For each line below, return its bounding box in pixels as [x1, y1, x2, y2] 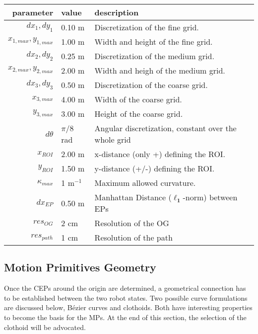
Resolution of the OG [94, 217, 169, 229]
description [94, 6, 139, 18]
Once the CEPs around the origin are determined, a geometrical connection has [4, 283, 246, 293]
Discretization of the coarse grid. [94, 79, 208, 90]
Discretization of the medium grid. [94, 50, 214, 62]
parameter [12, 6, 54, 18]
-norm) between [183, 191, 238, 203]
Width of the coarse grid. [94, 93, 182, 105]
